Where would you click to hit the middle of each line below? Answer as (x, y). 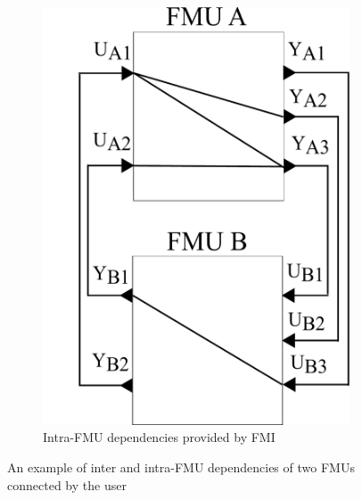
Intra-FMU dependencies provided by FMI (159, 437)
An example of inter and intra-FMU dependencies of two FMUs (181, 467)
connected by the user (67, 484)
